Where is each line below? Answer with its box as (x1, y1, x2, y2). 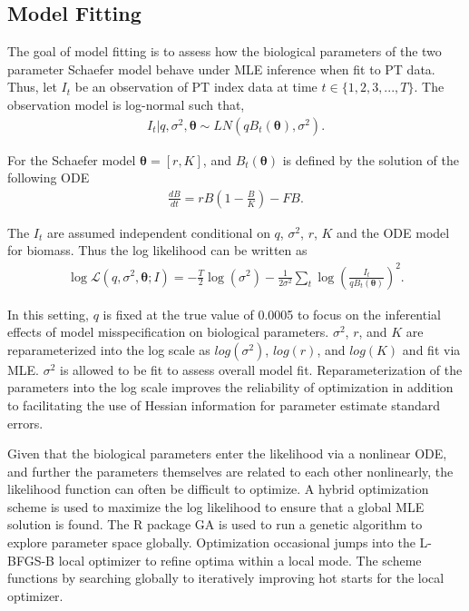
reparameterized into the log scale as (7, 340, 210, 359)
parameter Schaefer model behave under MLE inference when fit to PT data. (7, 59, 435, 78)
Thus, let (7, 77, 57, 96)
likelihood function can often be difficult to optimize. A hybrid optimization (7, 479, 429, 498)
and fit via (402, 340, 461, 359)
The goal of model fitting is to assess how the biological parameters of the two (7, 42, 442, 61)
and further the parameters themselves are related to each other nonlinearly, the (7, 461, 454, 480)
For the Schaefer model (7, 150, 136, 169)
